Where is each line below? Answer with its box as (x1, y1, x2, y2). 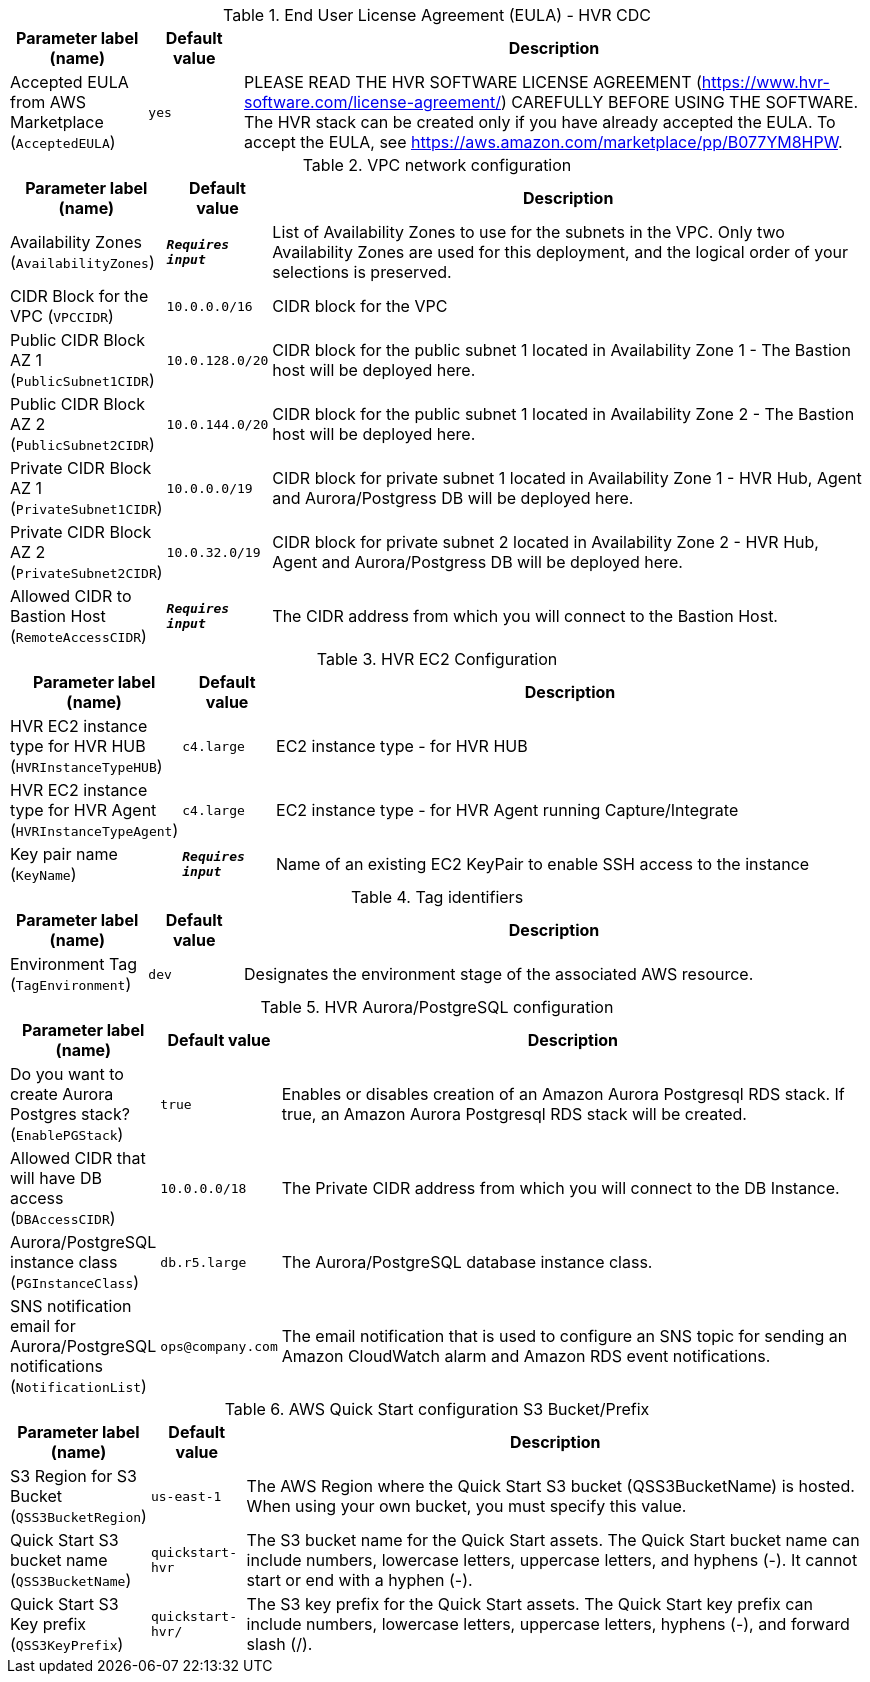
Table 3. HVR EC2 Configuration (316, 649, 558, 669)
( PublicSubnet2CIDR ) (10, 434, 155, 454)
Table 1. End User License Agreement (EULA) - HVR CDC (222, 5, 652, 25)
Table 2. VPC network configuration (302, 155, 572, 175)
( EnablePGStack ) (10, 1124, 124, 1144)
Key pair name (10, 844, 118, 864)
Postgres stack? (10, 1104, 130, 1124)
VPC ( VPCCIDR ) (10, 306, 114, 326)
